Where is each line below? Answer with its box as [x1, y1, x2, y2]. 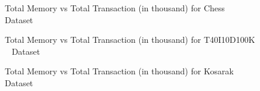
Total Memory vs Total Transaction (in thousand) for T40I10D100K [5, 33, 255, 46]
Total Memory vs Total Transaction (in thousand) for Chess [5, 2, 225, 14]
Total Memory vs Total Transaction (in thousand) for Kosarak [5, 65, 234, 77]
